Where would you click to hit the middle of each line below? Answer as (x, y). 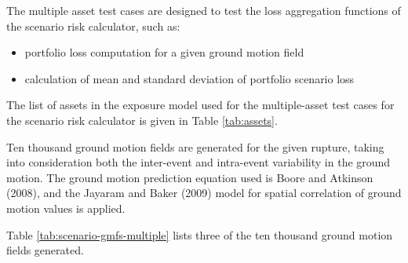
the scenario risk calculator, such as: (93, 26)
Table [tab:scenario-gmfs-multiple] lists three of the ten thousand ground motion (200, 234)
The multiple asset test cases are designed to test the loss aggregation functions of (204, 10)
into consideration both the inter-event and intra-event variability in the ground (199, 162)
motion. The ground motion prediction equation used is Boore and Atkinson (190, 177)
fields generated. (45, 250)
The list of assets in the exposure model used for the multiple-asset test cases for (200, 105)
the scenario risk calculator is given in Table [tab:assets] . (142, 120)
